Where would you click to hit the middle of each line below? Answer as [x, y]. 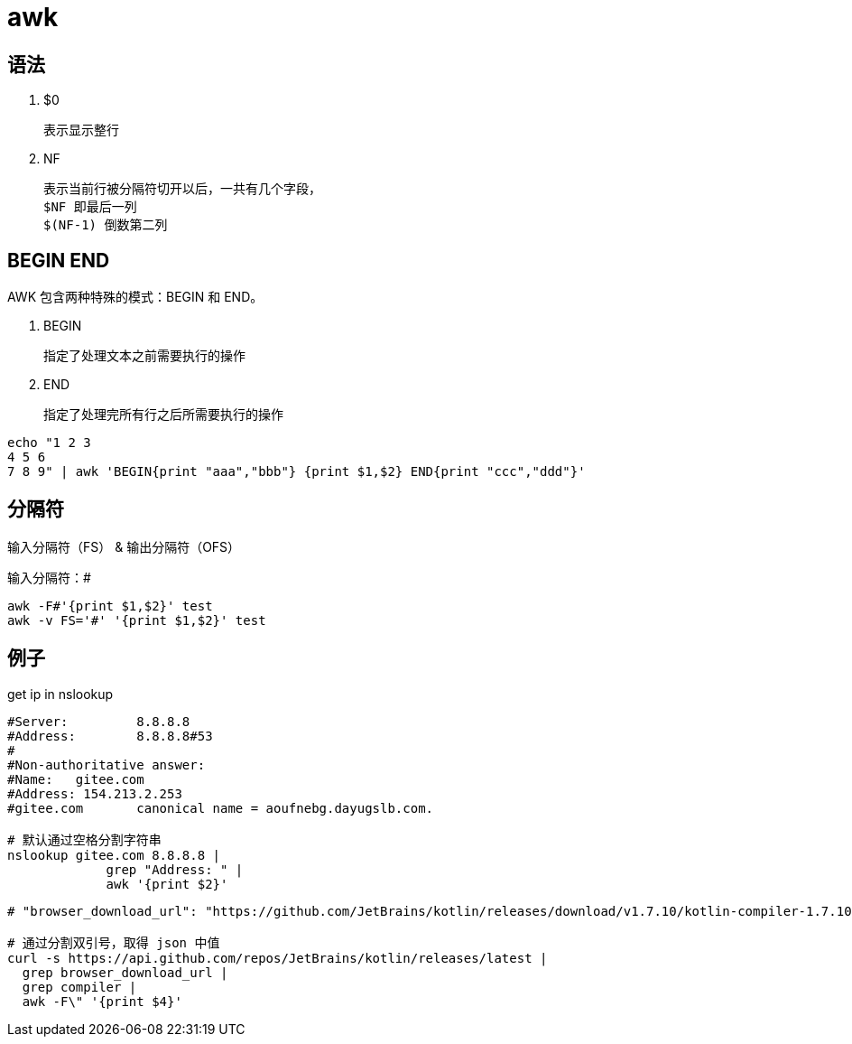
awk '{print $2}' [167, 884]
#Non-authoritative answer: [106, 764]
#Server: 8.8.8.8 [99, 721]
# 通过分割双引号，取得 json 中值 [114, 942]
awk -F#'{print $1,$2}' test [110, 606]
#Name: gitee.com [76, 779]
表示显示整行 [81, 130]
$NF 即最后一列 [90, 207]
